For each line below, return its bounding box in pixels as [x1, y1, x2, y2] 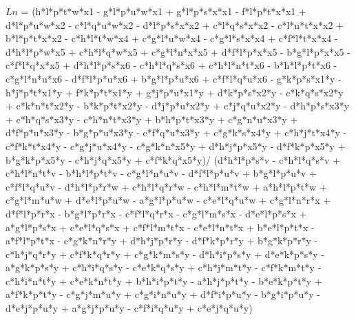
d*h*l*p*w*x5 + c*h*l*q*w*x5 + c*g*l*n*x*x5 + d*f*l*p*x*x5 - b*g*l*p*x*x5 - [6, 44, 350, 58]
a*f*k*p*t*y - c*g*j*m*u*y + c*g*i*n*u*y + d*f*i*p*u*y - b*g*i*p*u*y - [6, 287, 320, 301]
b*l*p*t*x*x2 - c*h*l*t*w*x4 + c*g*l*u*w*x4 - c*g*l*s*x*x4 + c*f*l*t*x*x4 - [6, 31, 338, 45]
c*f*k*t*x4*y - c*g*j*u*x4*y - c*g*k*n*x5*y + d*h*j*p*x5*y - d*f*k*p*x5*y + [6, 138, 346, 153]
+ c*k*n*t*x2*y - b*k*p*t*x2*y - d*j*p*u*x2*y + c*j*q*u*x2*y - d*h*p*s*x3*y [6, 98, 350, 113]
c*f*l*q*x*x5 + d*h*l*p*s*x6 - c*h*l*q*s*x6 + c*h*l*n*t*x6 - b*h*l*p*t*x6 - [6, 58, 337, 72]
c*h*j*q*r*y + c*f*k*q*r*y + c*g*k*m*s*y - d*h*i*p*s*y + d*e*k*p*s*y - [6, 246, 325, 261]
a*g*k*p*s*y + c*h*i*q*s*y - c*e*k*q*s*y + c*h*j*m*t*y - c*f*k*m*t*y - [6, 260, 322, 275]
